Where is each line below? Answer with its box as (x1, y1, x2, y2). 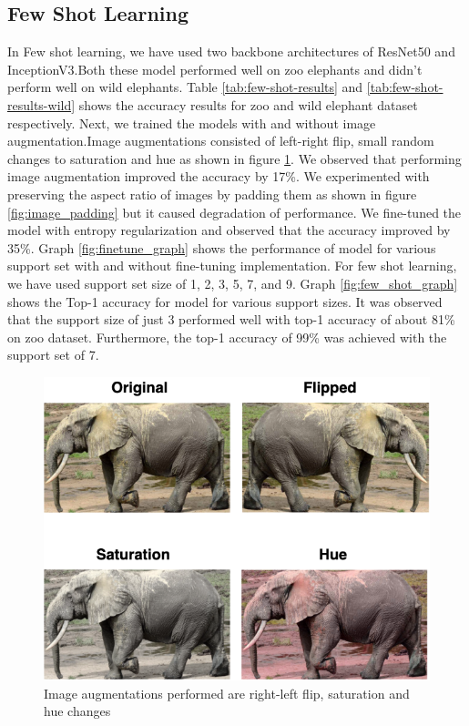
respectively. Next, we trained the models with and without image (7, 113, 376, 132)
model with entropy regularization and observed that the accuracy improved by (7, 220, 451, 240)
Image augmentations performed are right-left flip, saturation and (44, 683, 410, 702)
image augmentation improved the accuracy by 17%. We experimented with (7, 167, 430, 186)
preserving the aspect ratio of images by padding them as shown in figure (7, 184, 417, 203)
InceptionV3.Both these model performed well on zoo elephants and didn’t (7, 59, 423, 78)
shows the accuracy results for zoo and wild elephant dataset (78, 95, 418, 114)
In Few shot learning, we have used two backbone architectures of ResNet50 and (7, 42, 455, 61)
